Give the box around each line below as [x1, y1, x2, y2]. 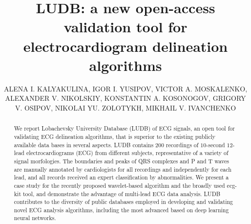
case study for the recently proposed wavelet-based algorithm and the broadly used [14, 181, 225, 189]
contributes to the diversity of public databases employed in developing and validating [14, 198, 233, 206]
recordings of [166, 140, 199, 149]
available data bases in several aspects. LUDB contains [14, 140, 154, 149]
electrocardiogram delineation [23, 36, 228, 56]
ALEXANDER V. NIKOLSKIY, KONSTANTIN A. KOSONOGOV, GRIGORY [5, 93, 246, 103]
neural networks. [14, 214, 56, 222]
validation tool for [63, 17, 188, 37]
